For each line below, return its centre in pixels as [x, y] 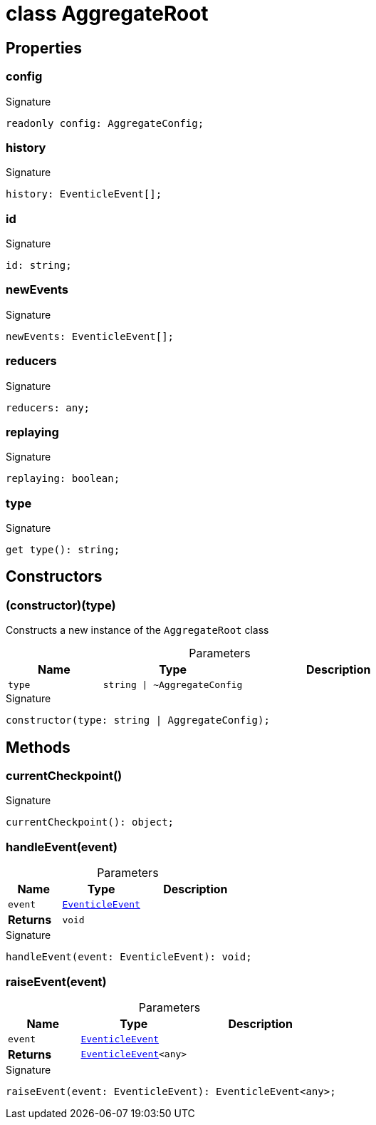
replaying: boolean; [63, 479]
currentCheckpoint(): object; [90, 822]
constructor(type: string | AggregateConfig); [138, 720]
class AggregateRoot [107, 14]
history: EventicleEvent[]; [84, 194]
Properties [44, 48]
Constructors [54, 577]
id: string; [39, 266]
